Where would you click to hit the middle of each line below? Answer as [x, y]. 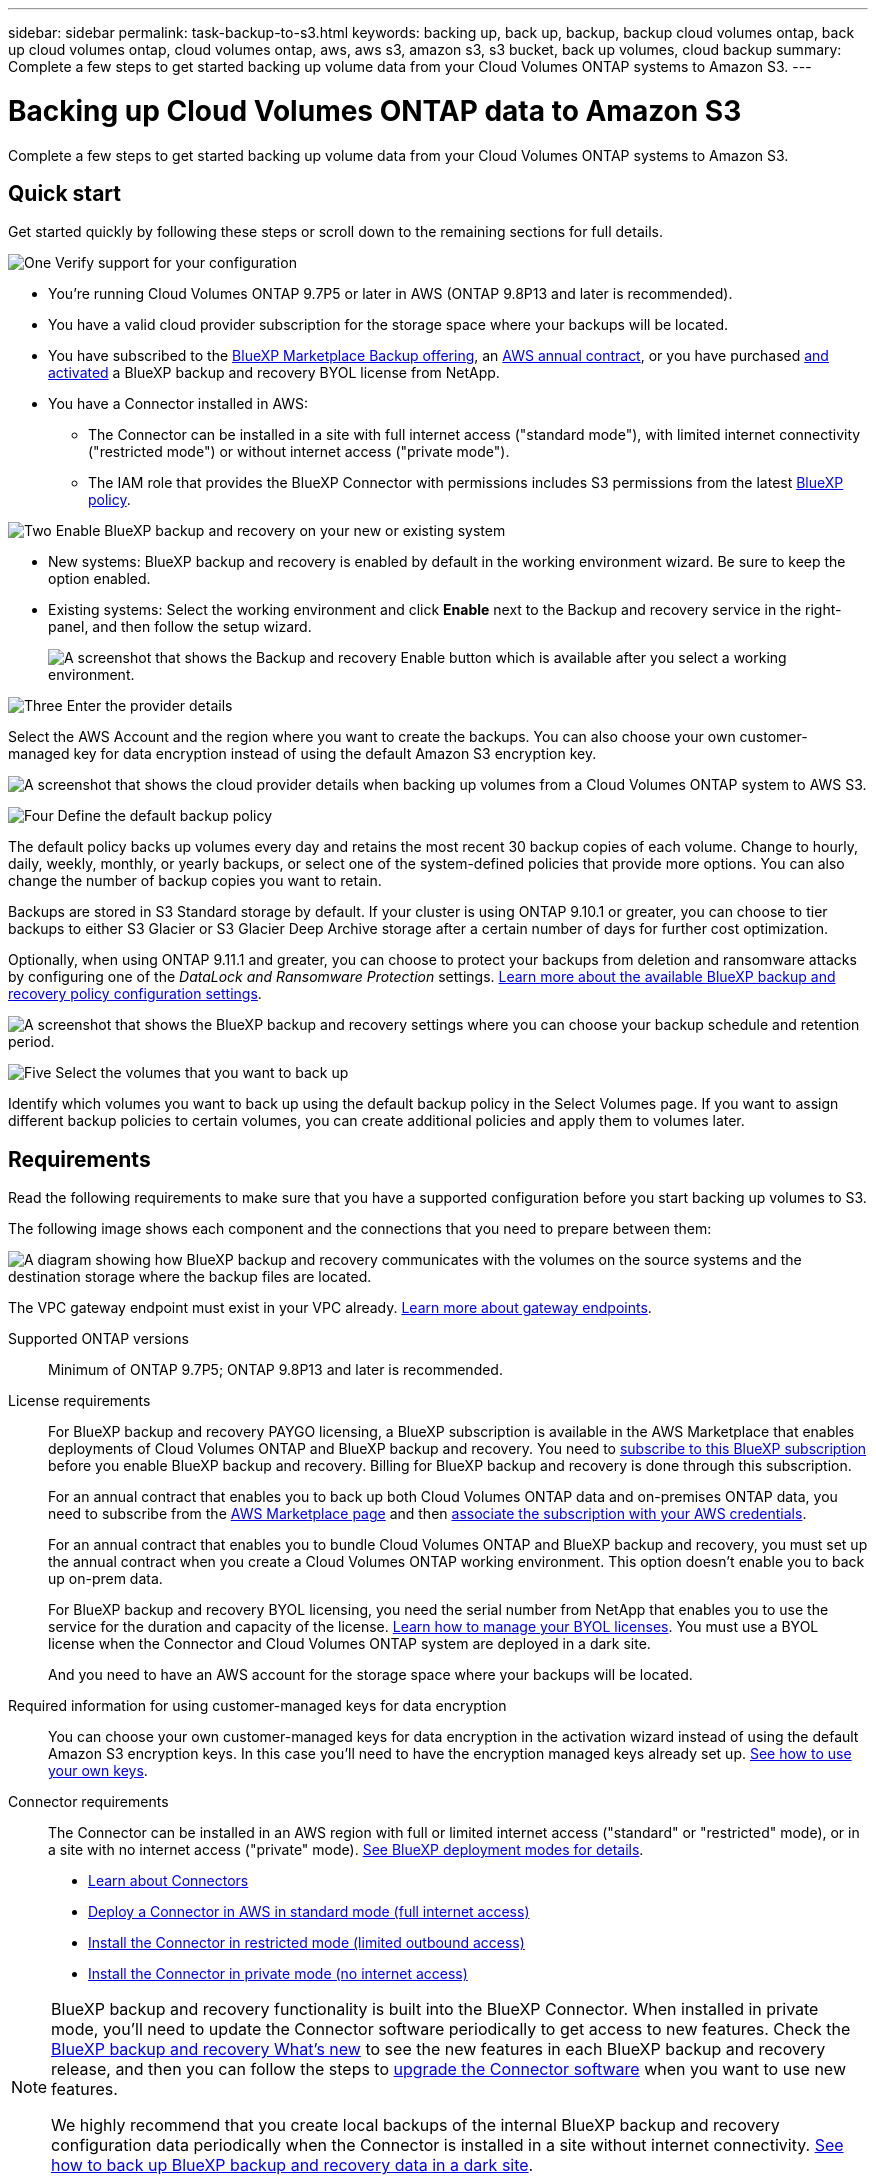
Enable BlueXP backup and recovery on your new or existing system [280, 531]
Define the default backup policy [165, 816]
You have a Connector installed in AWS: [178, 404]
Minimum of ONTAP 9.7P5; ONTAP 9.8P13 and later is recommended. [275, 1370]
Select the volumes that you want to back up [202, 1073]
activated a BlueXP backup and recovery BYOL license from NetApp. [274, 373]
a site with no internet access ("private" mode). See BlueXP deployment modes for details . [346, 1850]
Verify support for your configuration [176, 263]
